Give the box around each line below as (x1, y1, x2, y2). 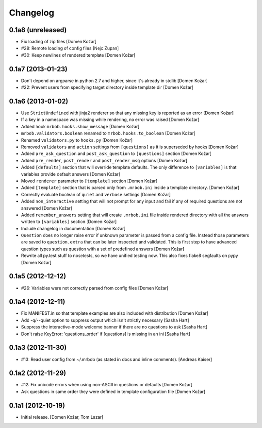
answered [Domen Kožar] (21, 205, 72, 211)
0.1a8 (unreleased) (9, 26, 67, 34)
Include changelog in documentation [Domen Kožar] (21, 225, 126, 231)
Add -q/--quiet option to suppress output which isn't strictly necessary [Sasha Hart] (21, 317, 189, 323)
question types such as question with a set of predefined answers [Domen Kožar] (21, 246, 184, 252)
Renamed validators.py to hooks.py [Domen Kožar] (21, 137, 133, 143)
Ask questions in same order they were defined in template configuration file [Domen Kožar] (21, 389, 206, 394)
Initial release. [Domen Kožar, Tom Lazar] (21, 414, 104, 420)
